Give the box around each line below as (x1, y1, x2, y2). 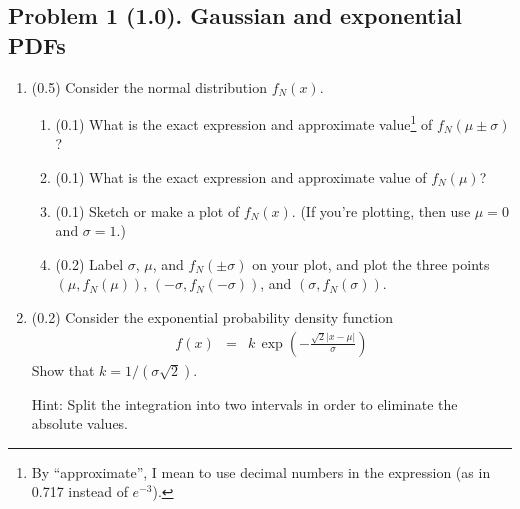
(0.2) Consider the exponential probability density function (31, 307, 393, 327)
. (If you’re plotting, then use (291, 200, 471, 221)
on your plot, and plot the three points (252, 253, 490, 274)
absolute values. (31, 413, 129, 434)
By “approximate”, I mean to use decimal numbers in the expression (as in (31, 461, 491, 482)
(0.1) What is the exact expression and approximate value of (55, 167, 427, 188)
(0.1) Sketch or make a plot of (55, 200, 240, 221)
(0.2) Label (55, 253, 124, 274)
